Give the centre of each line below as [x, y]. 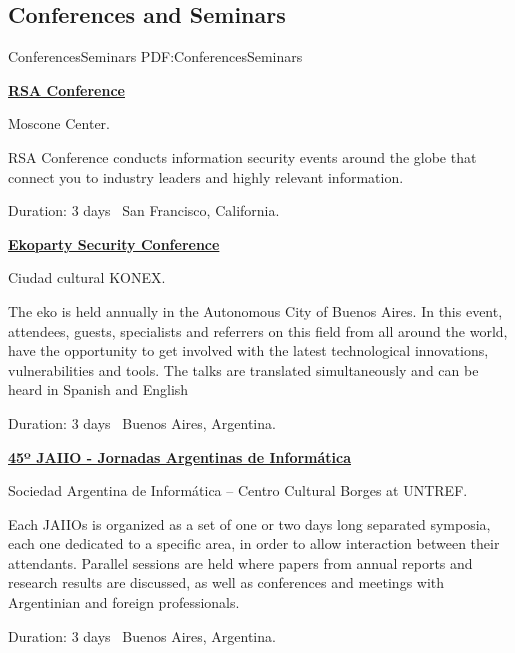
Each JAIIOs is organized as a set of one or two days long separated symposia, [249, 523]
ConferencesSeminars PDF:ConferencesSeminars [155, 56]
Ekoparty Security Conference [114, 243]
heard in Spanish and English [98, 389]
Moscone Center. [59, 123]
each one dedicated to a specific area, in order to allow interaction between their [254, 543]
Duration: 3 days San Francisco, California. [144, 210]
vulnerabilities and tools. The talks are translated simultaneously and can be [243, 369]
